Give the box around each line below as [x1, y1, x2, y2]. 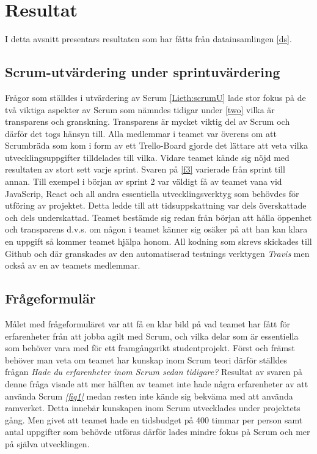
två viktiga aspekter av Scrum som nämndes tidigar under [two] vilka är [5, 103, 275, 116]
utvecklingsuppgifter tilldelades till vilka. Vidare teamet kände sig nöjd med [5, 151, 290, 163]
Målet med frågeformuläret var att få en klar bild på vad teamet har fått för [5, 318, 290, 330]
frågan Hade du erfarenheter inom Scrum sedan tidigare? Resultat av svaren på [5, 365, 303, 378]
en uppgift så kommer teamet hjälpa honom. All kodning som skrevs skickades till [5, 235, 312, 248]
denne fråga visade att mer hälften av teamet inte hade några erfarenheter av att [5, 378, 308, 390]
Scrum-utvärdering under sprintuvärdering [5, 62, 280, 81]
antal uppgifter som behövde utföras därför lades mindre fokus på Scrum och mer [5, 425, 310, 438]
